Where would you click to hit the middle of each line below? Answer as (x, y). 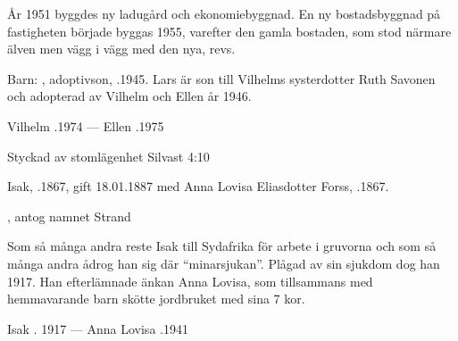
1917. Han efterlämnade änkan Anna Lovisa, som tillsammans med (190, 281)
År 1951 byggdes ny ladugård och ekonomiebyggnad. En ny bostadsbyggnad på (224, 13)
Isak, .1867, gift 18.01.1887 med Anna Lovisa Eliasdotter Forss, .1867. (198, 186)
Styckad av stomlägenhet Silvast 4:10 (108, 156)
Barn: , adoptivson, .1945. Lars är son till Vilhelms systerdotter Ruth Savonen (221, 78)
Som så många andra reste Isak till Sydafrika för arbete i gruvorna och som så (222, 246)
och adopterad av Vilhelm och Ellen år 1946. (129, 96)
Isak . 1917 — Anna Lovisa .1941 (98, 328)
